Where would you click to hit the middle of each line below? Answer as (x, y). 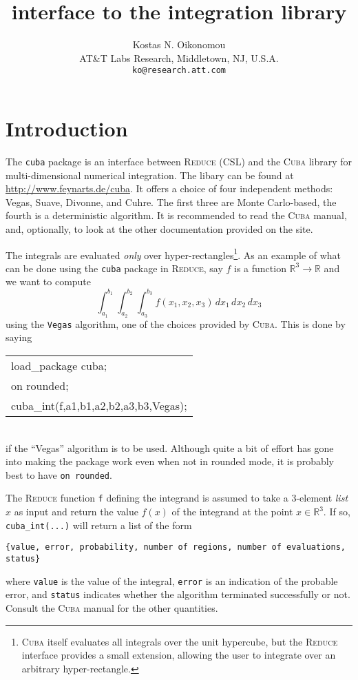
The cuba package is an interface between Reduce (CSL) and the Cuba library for (179, 161)
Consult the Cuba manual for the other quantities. (112, 607)
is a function (260, 268)
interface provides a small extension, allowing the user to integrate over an (179, 655)
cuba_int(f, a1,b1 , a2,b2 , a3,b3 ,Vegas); (99, 405)
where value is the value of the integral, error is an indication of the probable (172, 580)
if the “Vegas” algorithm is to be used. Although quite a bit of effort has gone (170, 447)
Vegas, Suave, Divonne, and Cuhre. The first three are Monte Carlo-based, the (171, 202)
